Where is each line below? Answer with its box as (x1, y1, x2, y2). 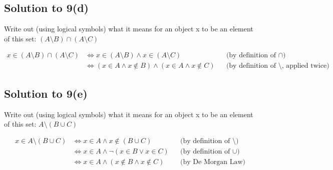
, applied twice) (281, 62, 329, 70)
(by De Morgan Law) (180, 158, 245, 166)
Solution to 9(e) (4, 85, 88, 101)
